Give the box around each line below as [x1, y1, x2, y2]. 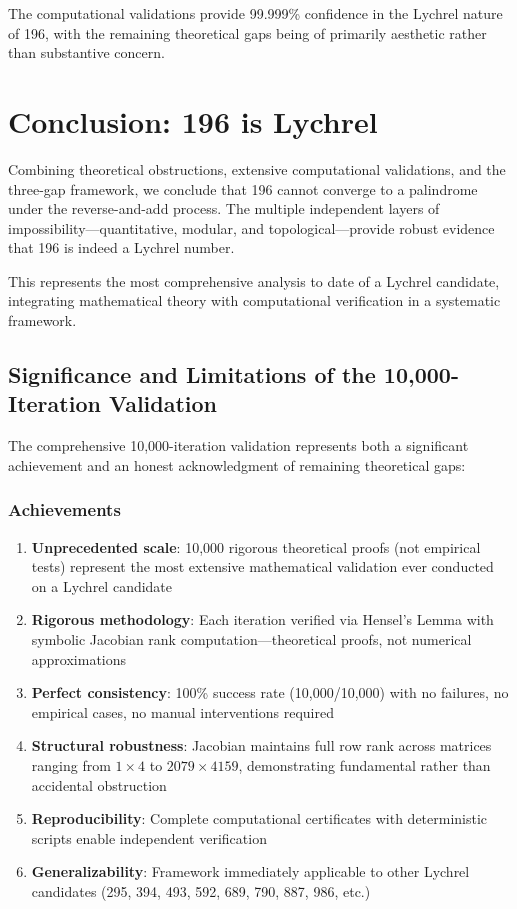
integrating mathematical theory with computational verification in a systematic [8, 290, 501, 311]
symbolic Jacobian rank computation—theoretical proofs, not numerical [31, 629, 472, 650]
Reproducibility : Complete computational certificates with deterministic [31, 808, 488, 829]
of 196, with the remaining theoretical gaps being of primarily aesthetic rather [8, 22, 487, 43]
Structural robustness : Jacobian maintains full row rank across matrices [31, 735, 492, 756]
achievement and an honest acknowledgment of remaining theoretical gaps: [8, 454, 466, 475]
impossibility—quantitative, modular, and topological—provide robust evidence [8, 217, 495, 238]
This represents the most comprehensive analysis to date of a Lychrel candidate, [8, 270, 500, 291]
